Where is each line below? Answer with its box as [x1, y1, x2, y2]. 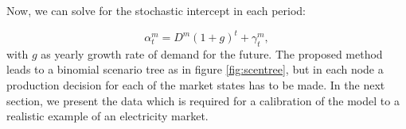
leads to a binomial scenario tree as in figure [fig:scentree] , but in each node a [6, 61, 384, 78]
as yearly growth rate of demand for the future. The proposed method [41, 45, 383, 62]
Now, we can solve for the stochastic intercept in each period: [6, 2, 306, 18]
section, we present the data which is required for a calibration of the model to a [6, 92, 400, 108]
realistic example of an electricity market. [6, 108, 209, 124]
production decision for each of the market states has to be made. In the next [6, 77, 385, 93]
